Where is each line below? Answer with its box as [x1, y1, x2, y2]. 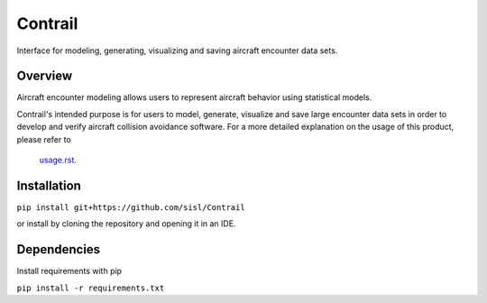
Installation [16, 178, 81, 193]
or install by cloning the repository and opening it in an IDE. [16, 218, 236, 229]
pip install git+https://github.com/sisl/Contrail [16, 202, 245, 212]
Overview [16, 69, 73, 84]
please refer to [16, 133, 71, 144]
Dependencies [16, 242, 101, 257]
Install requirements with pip [16, 266, 122, 277]
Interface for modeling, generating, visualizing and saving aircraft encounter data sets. [16, 45, 338, 56]
